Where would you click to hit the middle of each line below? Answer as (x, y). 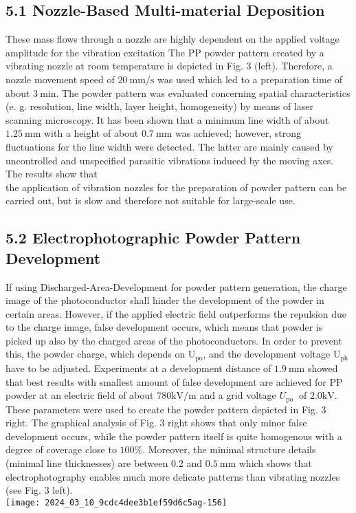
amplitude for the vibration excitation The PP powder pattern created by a (165, 52)
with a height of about (91, 133)
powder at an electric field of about (80, 395)
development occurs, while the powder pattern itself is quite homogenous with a (174, 436)
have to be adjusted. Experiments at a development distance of (138, 368)
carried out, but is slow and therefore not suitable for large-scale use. (151, 200)
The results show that (52, 174)
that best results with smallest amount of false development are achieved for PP (174, 381)
